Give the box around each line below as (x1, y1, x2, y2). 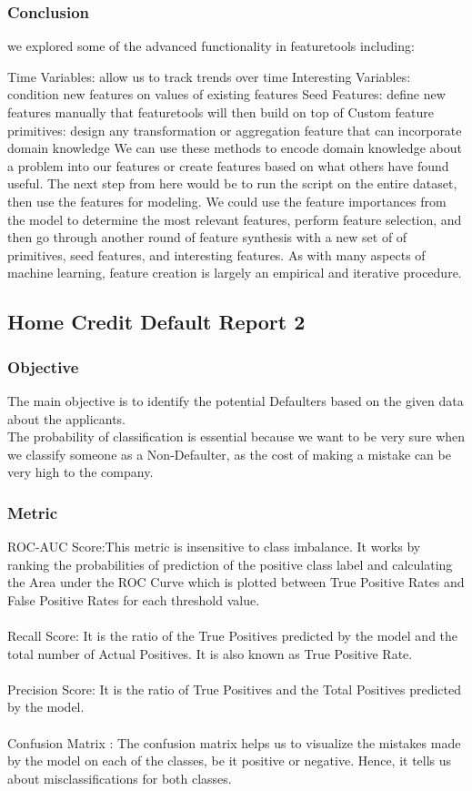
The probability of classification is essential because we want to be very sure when (7, 427, 466, 446)
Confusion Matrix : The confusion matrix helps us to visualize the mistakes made (7, 733, 461, 752)
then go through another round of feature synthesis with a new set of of (7, 228, 407, 247)
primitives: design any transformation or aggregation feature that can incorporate (7, 120, 462, 139)
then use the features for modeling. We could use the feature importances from (7, 191, 447, 210)
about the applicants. (7, 409, 126, 428)
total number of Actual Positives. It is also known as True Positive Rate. (7, 644, 413, 663)
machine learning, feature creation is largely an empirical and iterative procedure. (7, 263, 462, 282)
